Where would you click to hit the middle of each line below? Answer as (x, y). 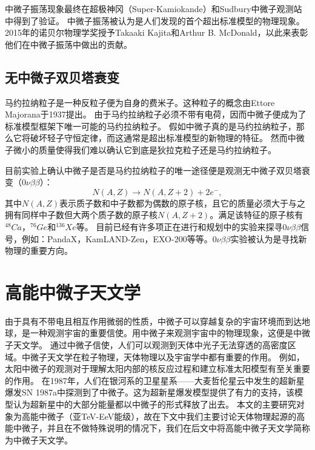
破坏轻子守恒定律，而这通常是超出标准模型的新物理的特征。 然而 (159, 138)
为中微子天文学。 (39, 439)
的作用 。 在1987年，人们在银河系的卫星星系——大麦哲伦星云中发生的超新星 (155, 380)
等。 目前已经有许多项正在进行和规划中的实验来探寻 (179, 226)
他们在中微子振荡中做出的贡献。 (68, 44)
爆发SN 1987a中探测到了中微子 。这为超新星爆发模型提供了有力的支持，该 (150, 392)
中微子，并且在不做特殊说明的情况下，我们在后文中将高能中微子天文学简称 (161, 428)
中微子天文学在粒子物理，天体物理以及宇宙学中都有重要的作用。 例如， (163, 356)
